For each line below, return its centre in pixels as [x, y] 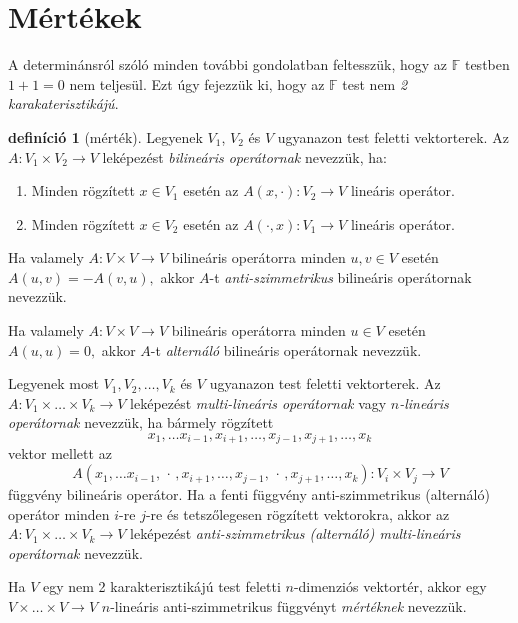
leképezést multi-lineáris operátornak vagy [258, 402]
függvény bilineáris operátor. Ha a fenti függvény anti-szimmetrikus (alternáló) [249, 494]
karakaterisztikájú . [63, 103]
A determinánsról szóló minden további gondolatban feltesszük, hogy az [228, 64]
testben [487, 64]
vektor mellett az [60, 453]
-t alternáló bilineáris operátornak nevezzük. [286, 349]
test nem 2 [375, 83]
